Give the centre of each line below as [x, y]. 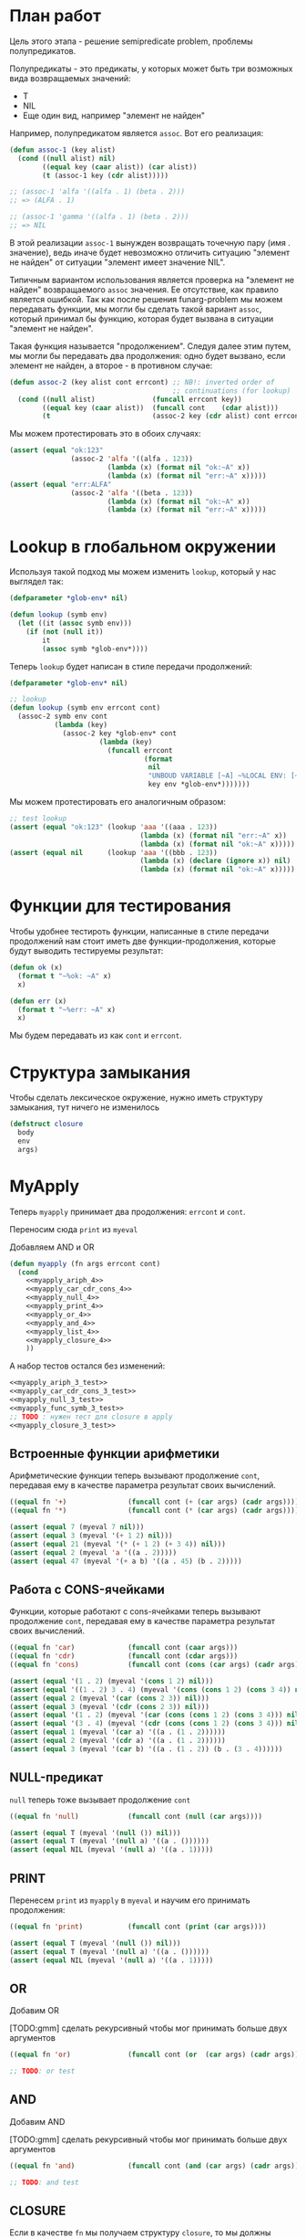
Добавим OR [34, 2011]
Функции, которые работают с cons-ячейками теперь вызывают [135, 1611]
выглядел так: [36, 582]
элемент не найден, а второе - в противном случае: [111, 365]
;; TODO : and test [44, 2182]
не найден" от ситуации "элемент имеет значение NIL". [117, 262]
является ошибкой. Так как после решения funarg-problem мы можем [146, 299]
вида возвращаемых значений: [70, 78]
